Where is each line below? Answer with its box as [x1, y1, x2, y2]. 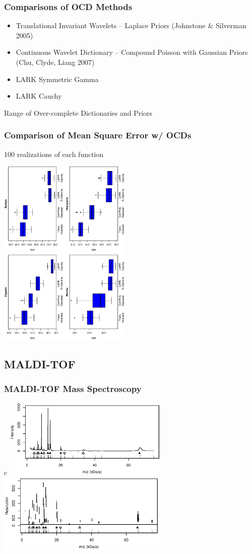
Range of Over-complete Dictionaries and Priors [4, 107, 153, 118]
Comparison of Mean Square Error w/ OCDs [4, 129, 192, 141]
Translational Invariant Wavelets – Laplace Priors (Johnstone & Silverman [16, 20, 246, 31]
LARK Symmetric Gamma [16, 73, 99, 84]
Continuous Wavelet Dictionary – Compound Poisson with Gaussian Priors [16, 47, 248, 57]
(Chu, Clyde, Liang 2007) [16, 57, 95, 67]
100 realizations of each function [4, 148, 104, 159]
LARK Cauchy [16, 91, 62, 101]
